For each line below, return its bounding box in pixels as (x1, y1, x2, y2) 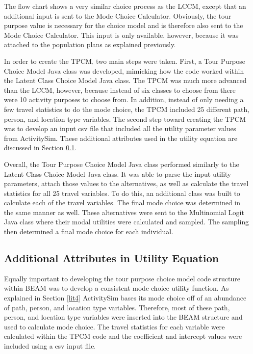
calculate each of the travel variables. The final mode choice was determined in (4, 197, 241, 208)
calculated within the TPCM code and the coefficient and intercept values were (4, 331, 242, 341)
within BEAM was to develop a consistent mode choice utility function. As (4, 283, 229, 293)
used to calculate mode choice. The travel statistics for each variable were (4, 321, 225, 331)
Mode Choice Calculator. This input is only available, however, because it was (4, 29, 239, 40)
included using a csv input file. (4, 341, 96, 351)
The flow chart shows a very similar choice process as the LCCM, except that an (4, 1, 246, 11)
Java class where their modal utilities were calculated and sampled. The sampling (4, 217, 249, 227)
